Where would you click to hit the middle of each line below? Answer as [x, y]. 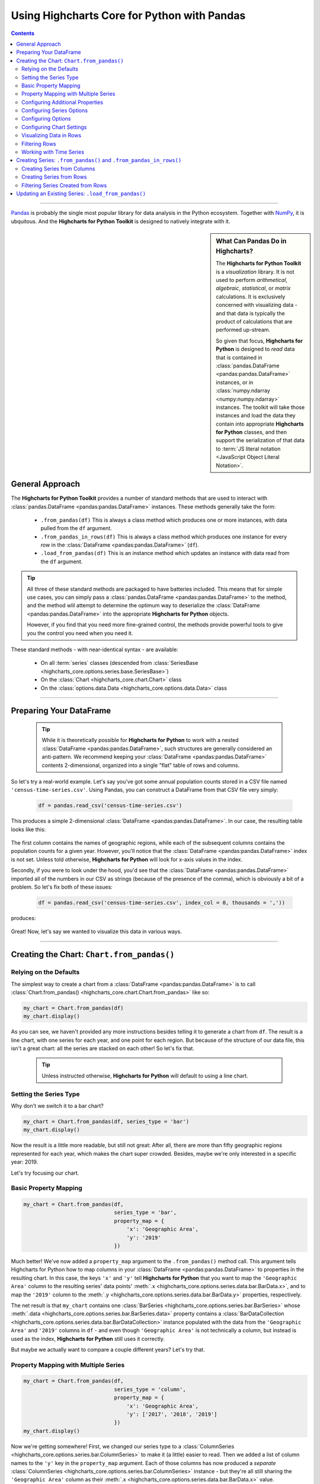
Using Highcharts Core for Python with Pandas [128, 15]
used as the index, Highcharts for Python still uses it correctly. [88, 1339]
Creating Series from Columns [58, 169]
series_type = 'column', [150, 1389]
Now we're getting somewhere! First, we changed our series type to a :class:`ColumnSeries [123, 1446]
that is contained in [239, 357]
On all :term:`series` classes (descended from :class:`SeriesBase [119, 663]
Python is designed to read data [255, 349]
